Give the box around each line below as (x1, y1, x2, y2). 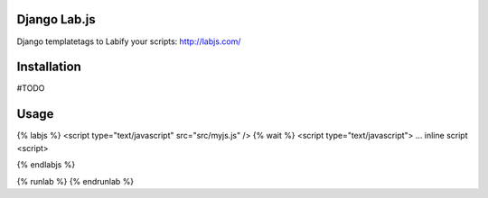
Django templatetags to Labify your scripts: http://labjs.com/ (16, 36, 241, 47)
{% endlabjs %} (16, 159, 76, 170)
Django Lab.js (16, 12, 97, 27)
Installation (16, 59, 81, 75)
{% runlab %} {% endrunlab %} (16, 175, 135, 186)
